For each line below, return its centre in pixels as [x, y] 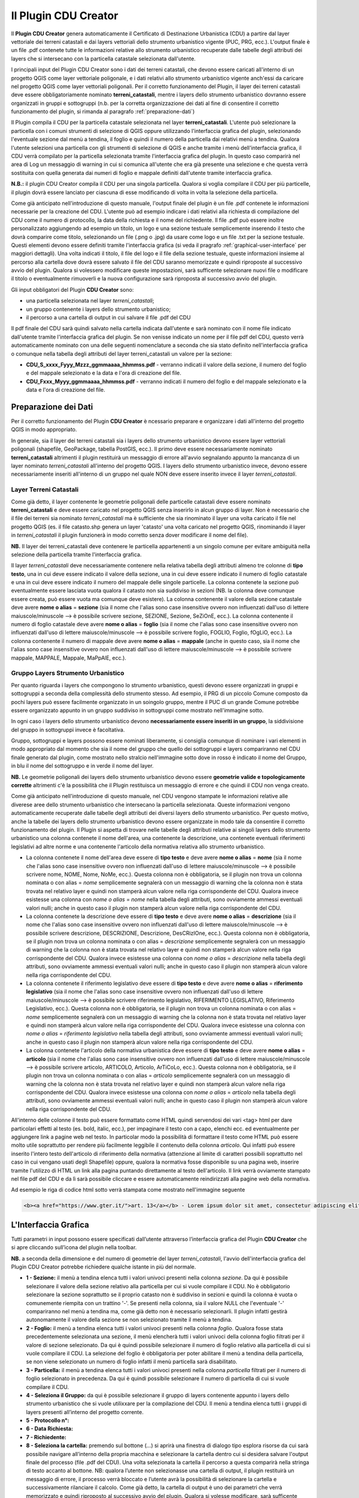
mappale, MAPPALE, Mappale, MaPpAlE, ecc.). [69, 658]
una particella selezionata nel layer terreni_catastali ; [90, 301]
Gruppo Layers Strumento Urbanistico [68, 673]
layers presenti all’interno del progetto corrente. [85, 1412]
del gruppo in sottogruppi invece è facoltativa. [68, 730]
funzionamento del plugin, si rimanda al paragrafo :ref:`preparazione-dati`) [103, 111]
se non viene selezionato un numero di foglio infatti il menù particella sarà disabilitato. [132, 1362]
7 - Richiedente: [46, 1437]
